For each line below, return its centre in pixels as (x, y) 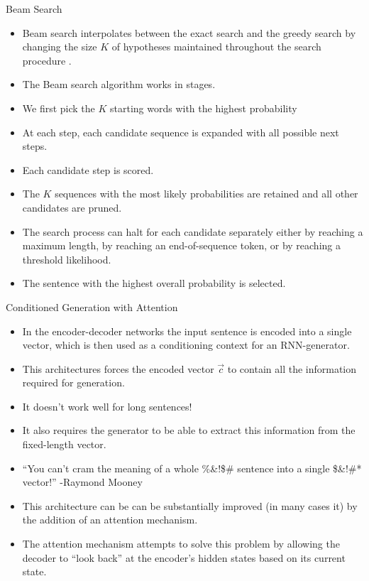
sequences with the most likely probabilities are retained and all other (206, 194)
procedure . (47, 60)
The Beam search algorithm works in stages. (119, 84)
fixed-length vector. (64, 444)
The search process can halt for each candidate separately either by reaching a (193, 231)
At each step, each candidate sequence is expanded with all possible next (181, 132)
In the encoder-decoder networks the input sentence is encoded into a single (187, 331)
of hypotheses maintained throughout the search (216, 47)
